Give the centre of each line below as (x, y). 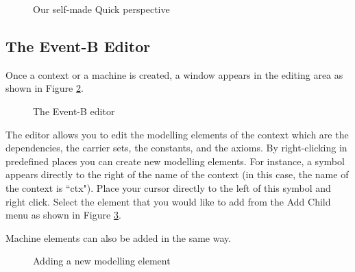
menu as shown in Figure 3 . (63, 215)
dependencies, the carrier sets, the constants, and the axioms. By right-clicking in (176, 148)
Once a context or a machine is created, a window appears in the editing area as (174, 74)
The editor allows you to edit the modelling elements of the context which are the (177, 134)
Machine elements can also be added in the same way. (119, 237)
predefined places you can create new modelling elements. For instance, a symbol (175, 161)
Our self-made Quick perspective (101, 9)
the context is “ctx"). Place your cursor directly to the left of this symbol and (168, 187)
